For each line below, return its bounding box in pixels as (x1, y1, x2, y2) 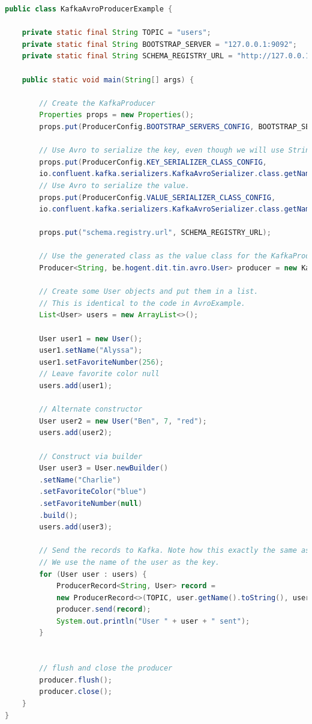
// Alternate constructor (39, 405, 143, 414)
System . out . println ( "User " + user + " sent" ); (56, 616, 250, 625)
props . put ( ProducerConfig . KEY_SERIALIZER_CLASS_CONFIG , (39, 157, 267, 166)
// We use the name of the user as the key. (39, 558, 220, 567)
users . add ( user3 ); (39, 523, 113, 532)
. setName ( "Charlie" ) (39, 475, 121, 484)
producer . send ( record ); (56, 605, 151, 614)
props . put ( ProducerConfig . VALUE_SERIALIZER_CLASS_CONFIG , (39, 193, 276, 202)
